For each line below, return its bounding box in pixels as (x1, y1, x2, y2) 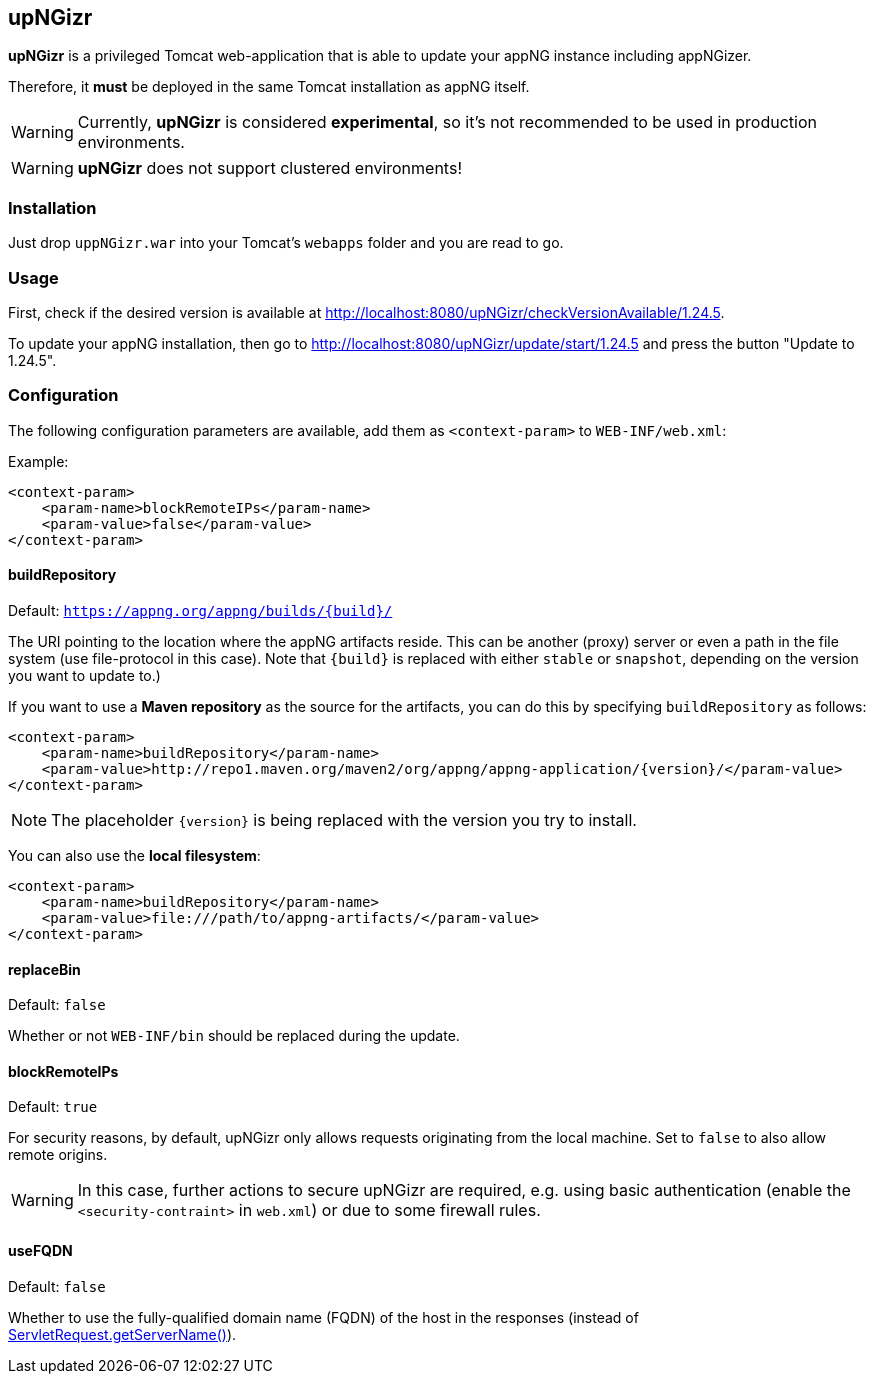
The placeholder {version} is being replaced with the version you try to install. (51, 809, 637, 830)
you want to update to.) (8, 666, 161, 684)
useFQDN (8, 1241, 73, 1259)
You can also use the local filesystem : (8, 846, 261, 864)
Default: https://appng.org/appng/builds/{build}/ (8, 601, 393, 619)
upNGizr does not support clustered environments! (77, 158, 462, 179)
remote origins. (8, 1146, 108, 1164)
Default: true (8, 1098, 98, 1116)
